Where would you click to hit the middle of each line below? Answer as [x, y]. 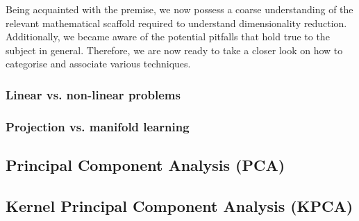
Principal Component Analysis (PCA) [145, 165]
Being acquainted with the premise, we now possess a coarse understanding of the [179, 9]
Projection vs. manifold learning [98, 126]
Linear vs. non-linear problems [93, 94]
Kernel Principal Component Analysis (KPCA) [179, 205]
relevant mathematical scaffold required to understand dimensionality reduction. [176, 23]
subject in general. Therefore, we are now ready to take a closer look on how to [174, 50]
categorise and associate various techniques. [98, 64]
